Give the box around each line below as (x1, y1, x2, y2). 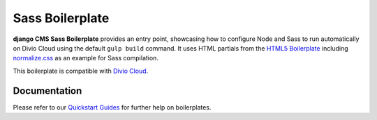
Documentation (13, 85, 82, 96)
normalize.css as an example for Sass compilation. (13, 54, 158, 62)
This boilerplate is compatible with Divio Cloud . (13, 67, 149, 75)
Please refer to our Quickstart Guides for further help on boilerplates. (13, 103, 212, 111)
